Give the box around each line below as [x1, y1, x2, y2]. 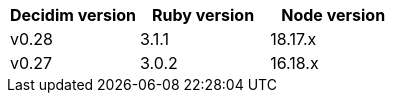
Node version [281, 5, 386, 25]
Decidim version [10, 5, 137, 25]
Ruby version [152, 5, 255, 25]
